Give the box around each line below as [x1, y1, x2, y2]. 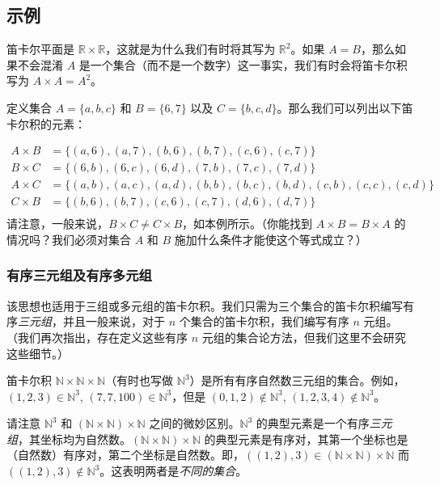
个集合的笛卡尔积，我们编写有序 [179, 313, 349, 330]
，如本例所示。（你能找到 [182, 215, 313, 232]
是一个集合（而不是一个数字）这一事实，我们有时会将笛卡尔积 [78, 56, 408, 73]
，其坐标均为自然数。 [18, 430, 131, 447]
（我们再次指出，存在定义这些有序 [6, 328, 188, 345]
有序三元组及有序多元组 [6, 265, 152, 285]
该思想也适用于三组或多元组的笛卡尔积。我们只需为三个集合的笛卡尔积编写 [6, 297, 403, 314]
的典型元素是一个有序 [256, 415, 370, 432]
